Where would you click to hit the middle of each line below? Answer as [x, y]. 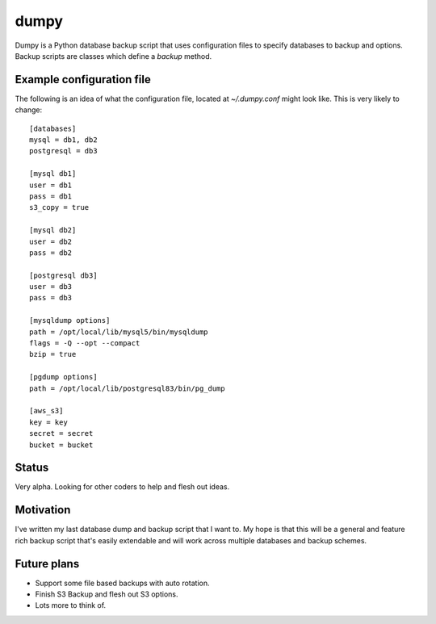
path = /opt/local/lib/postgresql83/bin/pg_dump [127, 388]
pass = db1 [51, 196]
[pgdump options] [63, 377]
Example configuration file [83, 80]
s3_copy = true [59, 207]
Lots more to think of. [71, 605]
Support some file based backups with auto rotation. [122, 583]
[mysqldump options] [70, 320]
